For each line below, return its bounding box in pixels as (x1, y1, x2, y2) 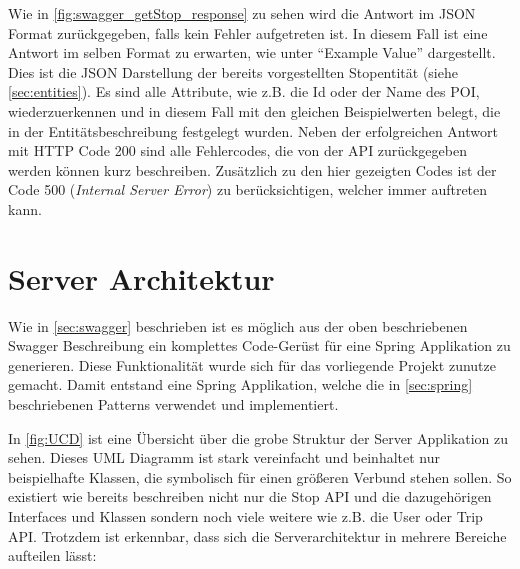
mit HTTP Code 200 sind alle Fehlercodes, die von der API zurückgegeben (8, 140, 467, 161)
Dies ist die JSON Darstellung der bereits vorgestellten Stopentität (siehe (8, 61, 458, 82)
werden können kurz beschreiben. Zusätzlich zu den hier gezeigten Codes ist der (8, 159, 497, 180)
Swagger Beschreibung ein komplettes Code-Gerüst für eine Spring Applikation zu (8, 335, 511, 356)
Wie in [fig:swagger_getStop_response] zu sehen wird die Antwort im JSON (8, 3, 476, 23)
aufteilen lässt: (8, 545, 97, 566)
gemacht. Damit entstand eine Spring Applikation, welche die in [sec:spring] (8, 374, 473, 395)
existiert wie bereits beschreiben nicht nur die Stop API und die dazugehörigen (8, 486, 492, 507)
